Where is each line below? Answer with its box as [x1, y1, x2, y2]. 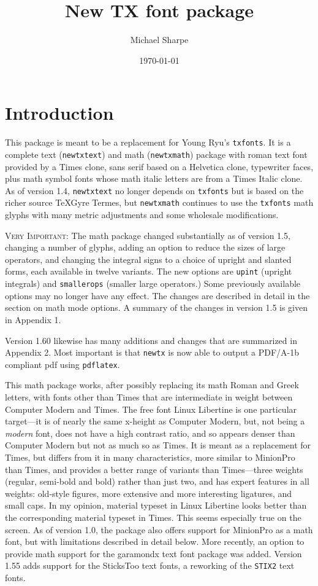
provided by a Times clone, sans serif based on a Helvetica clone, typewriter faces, [5, 160, 314, 173]
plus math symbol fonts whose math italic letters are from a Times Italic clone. [5, 172, 303, 185]
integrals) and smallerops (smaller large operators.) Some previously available [5, 277, 301, 290]
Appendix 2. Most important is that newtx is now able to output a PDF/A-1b [5, 346, 300, 359]
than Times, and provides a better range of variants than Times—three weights [5, 463, 303, 475]
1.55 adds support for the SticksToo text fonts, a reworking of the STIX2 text [5, 559, 295, 572]
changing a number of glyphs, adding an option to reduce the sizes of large [5, 241, 286, 254]
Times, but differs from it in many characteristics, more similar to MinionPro [5, 451, 295, 463]
